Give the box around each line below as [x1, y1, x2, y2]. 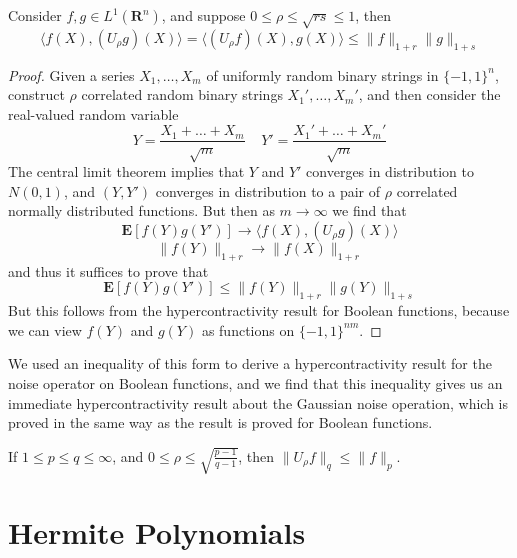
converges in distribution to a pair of [155, 180, 381, 201]
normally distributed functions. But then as [8, 200, 275, 221]
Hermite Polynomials [8, 512, 306, 553]
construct [8, 84, 65, 105]
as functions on [201, 319, 295, 340]
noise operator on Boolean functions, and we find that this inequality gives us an [8, 372, 503, 393]
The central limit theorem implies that [8, 161, 245, 182]
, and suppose [161, 5, 246, 25]
